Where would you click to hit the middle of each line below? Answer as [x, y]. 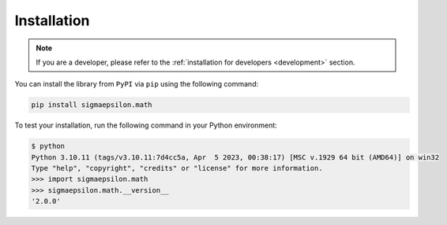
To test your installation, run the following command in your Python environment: [146, 125]
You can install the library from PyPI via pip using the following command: [137, 84]
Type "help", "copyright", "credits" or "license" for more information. [177, 168]
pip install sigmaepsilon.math [92, 105]
